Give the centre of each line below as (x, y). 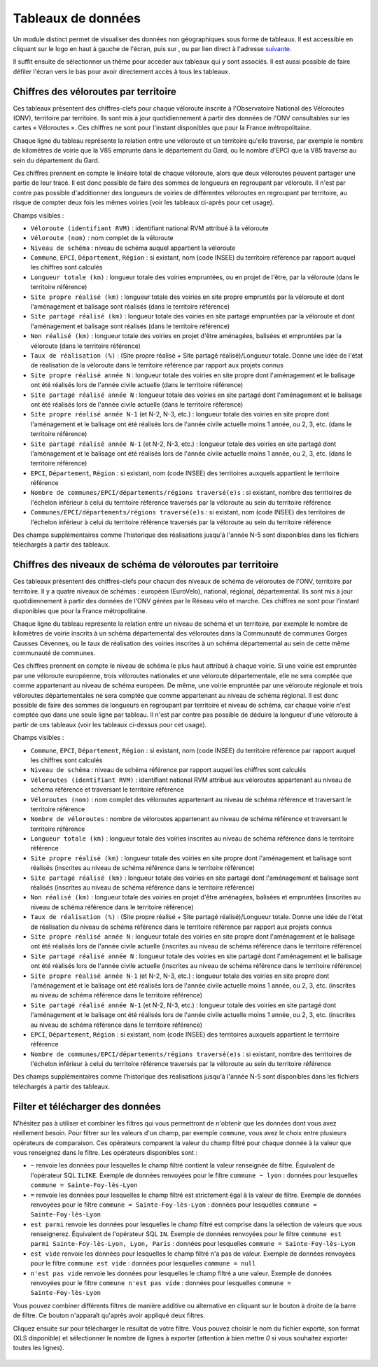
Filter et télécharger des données (87, 1106)
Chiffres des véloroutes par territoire (94, 91)
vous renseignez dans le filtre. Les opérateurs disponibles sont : (105, 1152)
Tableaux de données (77, 18)
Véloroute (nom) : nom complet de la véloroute (102, 238)
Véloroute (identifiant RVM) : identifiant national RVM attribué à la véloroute (149, 228)
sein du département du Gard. (56, 160)
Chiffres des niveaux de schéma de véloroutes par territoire (146, 565)
